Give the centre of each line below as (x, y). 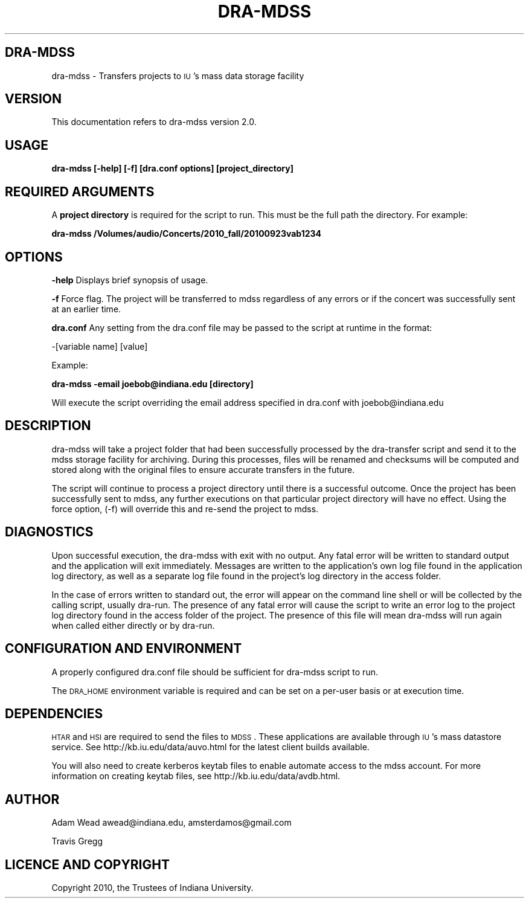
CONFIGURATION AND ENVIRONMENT (123, 649)
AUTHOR (32, 799)
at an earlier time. (86, 309)
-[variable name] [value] (100, 346)
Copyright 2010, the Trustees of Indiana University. (152, 888)
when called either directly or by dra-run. (133, 625)
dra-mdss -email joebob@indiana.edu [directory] (152, 384)
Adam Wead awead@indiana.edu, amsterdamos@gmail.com (172, 823)
